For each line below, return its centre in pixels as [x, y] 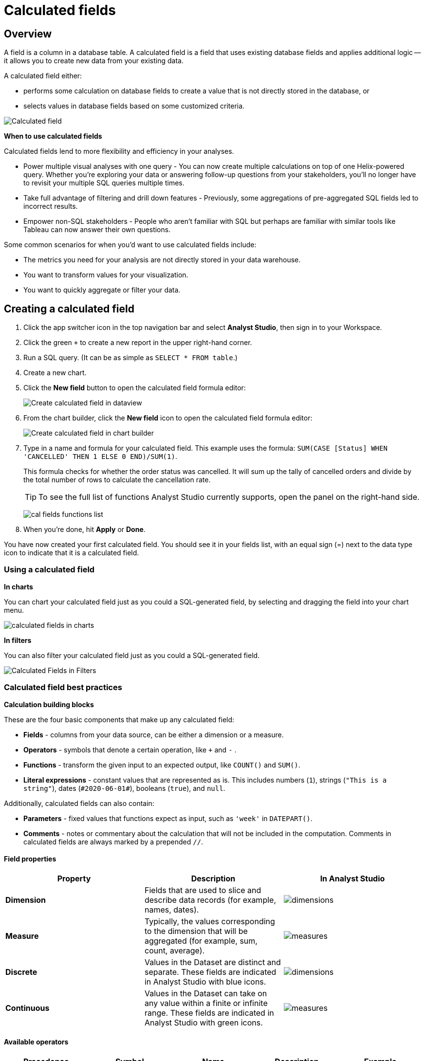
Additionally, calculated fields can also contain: [79, 803]
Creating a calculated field [69, 309]
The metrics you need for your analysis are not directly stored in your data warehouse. [162, 260]
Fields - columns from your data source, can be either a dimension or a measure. [154, 734]
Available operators [36, 1042]
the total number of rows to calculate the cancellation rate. [117, 480]
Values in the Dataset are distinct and [212, 962]
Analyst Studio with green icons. [203, 1022]
